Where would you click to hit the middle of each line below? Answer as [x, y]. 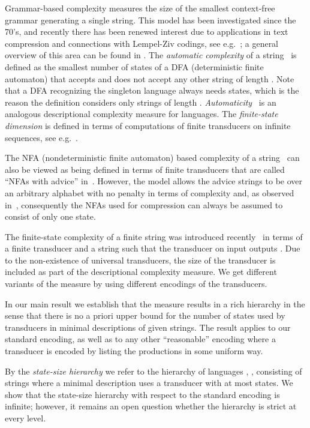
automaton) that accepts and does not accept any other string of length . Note [150, 78]
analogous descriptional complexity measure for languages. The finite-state [142, 114]
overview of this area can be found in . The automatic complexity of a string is [151, 55]
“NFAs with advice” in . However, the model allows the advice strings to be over [154, 181]
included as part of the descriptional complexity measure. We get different [141, 272]
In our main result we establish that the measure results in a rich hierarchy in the [155, 303]
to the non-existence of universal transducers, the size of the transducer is [140, 260]
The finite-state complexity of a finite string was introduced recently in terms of [154, 236]
